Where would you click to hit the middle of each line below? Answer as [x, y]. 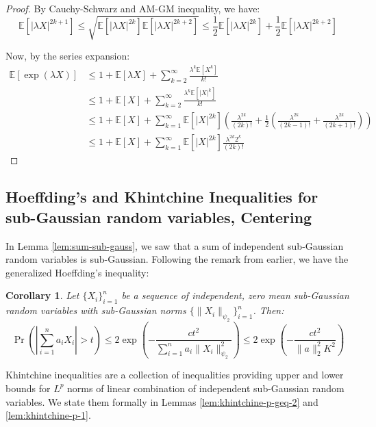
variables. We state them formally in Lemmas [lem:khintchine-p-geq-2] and [162, 401]
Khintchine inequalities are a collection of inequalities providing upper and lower [175, 375]
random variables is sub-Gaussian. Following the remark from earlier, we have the [177, 259]
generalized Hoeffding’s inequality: [77, 272]
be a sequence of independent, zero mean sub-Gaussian [235, 295]
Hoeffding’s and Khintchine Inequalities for [162, 197]
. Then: [268, 310]
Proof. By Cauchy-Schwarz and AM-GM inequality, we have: [133, 8]
